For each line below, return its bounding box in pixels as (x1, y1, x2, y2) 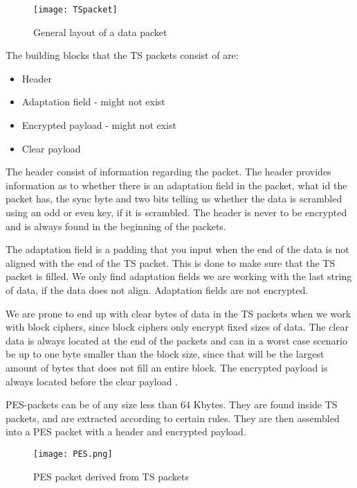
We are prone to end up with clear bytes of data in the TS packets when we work (6, 306, 351, 320)
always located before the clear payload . (6, 374, 178, 388)
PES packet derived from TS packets (33, 469, 189, 483)
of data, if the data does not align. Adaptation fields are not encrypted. (6, 282, 309, 297)
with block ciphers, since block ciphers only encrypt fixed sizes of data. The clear (6, 320, 349, 334)
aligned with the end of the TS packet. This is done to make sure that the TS (6, 255, 336, 270)
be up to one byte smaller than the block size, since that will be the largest (6, 347, 324, 361)
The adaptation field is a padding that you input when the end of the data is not (6, 242, 349, 256)
